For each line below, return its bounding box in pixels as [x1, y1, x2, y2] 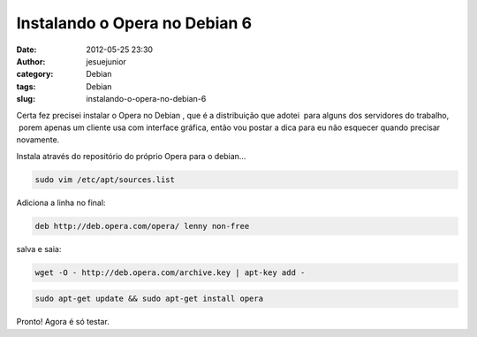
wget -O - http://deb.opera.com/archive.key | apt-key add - [34, 267, 306, 278]
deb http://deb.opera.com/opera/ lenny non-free [34, 221, 250, 231]
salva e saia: [16, 243, 62, 254]
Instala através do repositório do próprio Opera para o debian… [16, 150, 246, 161]
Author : [16, 56, 46, 66]
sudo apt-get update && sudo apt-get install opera [34, 294, 264, 304]
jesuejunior [86, 56, 127, 66]
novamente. [16, 134, 60, 145]
